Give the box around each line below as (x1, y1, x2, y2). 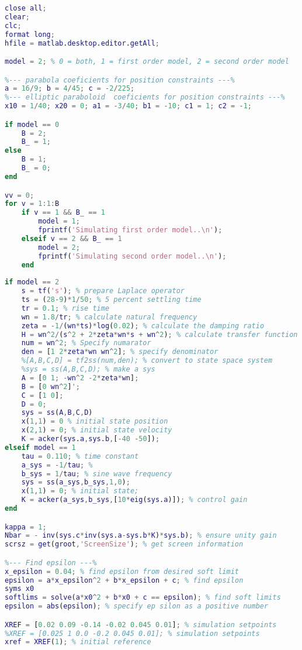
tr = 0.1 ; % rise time (21, 304, 110, 312)
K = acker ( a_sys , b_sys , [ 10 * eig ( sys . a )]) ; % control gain (21, 496, 248, 504)
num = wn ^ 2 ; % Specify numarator (21, 339, 151, 348)
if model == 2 (5, 278, 60, 287)
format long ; (5, 30, 55, 39)
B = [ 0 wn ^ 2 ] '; (21, 382, 80, 391)
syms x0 (5, 584, 34, 593)
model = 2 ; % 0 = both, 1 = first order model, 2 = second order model (5, 57, 289, 66)
